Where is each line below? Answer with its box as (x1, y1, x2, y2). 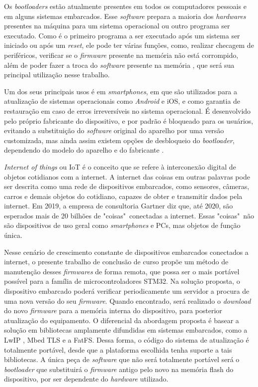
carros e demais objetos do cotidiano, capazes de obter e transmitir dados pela (4, 191, 243, 201)
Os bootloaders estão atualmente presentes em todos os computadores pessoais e (4, 1, 247, 11)
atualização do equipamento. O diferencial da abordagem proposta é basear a (4, 315, 239, 325)
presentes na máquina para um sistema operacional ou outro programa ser (4, 20, 230, 31)
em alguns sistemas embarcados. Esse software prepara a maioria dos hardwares (4, 10, 246, 21)
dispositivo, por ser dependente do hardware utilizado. (4, 374, 169, 384)
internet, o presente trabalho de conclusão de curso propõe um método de (4, 256, 229, 267)
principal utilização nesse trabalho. (4, 69, 110, 80)
